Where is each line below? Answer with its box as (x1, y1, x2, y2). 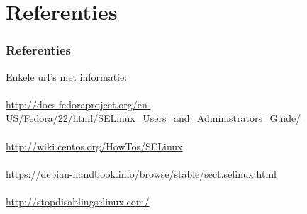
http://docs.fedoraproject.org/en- (6, 96, 151, 111)
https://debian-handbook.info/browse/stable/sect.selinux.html (6, 166, 277, 181)
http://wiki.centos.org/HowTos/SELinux (6, 138, 183, 153)
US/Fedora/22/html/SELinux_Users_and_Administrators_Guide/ (6, 111, 301, 125)
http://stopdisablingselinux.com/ (6, 193, 150, 208)
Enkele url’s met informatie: (6, 69, 128, 84)
